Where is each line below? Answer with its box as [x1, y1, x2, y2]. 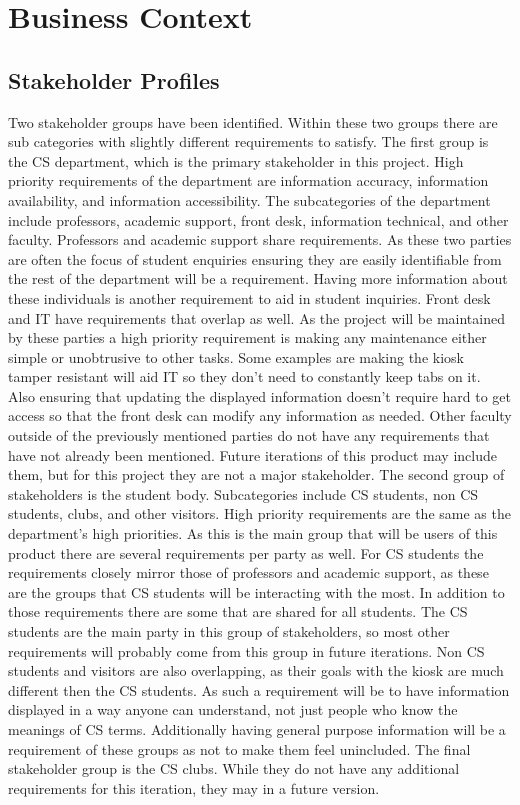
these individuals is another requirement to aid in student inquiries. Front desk [8, 287, 491, 308]
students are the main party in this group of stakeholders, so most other [8, 621, 450, 642]
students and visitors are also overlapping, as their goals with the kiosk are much [8, 660, 504, 681]
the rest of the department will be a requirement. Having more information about [8, 268, 508, 289]
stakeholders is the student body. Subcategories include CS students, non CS [8, 483, 479, 504]
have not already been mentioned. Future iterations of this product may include [8, 444, 497, 465]
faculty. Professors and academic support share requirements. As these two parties [8, 229, 512, 250]
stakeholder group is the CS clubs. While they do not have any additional [8, 758, 460, 779]
